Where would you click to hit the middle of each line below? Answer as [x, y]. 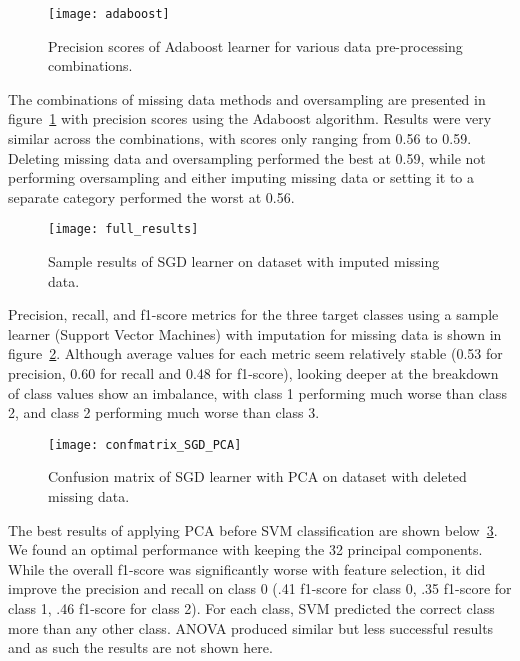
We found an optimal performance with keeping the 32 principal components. [245, 549]
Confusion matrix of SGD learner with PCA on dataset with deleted [257, 476]
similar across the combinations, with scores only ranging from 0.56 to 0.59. [240, 138]
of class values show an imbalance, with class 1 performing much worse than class [257, 392]
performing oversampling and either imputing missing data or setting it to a [241, 177]
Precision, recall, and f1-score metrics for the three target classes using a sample [253, 314]
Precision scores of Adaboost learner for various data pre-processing [255, 45]
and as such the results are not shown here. [140, 647]
